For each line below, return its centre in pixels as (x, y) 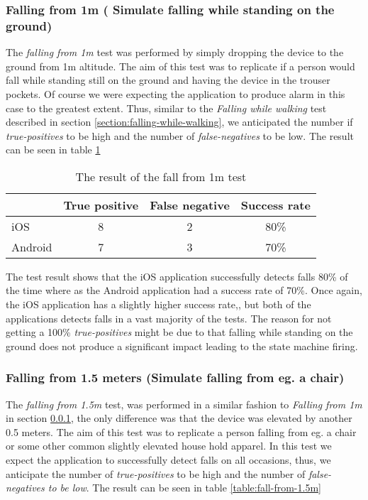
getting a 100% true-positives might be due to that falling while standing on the (179, 332)
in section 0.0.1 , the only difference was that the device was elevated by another (179, 418)
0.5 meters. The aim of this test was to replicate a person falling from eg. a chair (181, 431)
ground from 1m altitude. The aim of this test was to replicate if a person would (180, 66)
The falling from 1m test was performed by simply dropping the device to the (175, 52)
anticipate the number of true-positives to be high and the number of (156, 473)
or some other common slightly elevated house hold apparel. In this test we (169, 446)
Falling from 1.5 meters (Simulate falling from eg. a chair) (175, 377)
